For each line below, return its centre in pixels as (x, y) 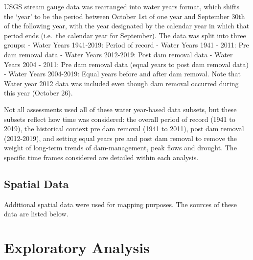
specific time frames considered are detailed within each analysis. (101, 157)
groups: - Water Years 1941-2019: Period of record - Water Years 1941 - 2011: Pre (126, 45)
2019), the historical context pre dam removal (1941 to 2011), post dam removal (124, 129)
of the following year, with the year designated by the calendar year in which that (127, 26)
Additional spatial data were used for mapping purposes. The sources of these (120, 204)
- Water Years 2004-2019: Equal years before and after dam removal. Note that (122, 74)
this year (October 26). (38, 93)
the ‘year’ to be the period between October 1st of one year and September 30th (125, 16)
